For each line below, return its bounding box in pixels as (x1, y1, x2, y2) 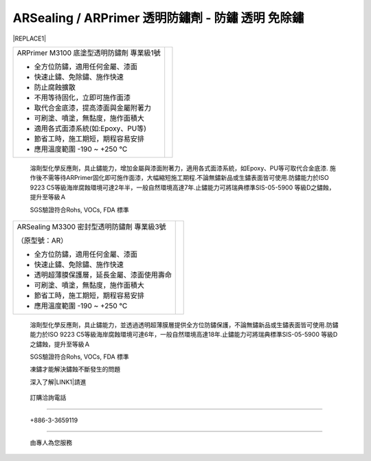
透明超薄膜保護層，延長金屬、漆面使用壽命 (34, 270, 172, 280)
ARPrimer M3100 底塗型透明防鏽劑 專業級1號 (16, 48, 161, 58)
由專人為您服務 (30, 438, 72, 447)
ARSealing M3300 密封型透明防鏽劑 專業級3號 (16, 222, 166, 232)
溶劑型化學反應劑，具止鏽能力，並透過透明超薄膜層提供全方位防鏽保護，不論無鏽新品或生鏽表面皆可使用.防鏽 (30, 320, 339, 329)
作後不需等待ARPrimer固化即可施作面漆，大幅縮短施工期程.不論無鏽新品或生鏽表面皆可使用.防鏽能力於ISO (30, 174, 329, 182)
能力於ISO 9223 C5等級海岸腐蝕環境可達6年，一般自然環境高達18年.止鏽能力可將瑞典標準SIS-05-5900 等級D (30, 330, 338, 339)
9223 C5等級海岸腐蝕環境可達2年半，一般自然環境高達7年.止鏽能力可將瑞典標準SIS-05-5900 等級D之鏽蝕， (30, 183, 335, 192)
